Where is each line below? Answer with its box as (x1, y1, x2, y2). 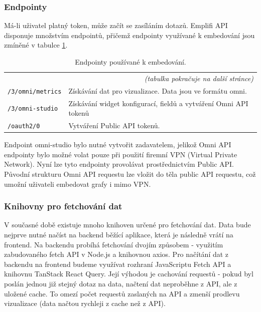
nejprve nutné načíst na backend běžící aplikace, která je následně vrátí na (4, 229, 233, 239)
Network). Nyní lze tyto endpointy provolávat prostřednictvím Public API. (4, 159, 234, 169)
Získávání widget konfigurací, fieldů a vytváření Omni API (68, 98, 248, 108)
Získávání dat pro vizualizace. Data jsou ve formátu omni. (68, 85, 247, 96)
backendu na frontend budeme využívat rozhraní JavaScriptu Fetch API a (4, 258, 231, 269)
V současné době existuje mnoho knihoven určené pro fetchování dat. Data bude (4, 219, 251, 230)
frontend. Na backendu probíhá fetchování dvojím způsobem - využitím (4, 239, 223, 249)
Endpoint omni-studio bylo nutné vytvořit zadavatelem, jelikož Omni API (4, 139, 231, 150)
